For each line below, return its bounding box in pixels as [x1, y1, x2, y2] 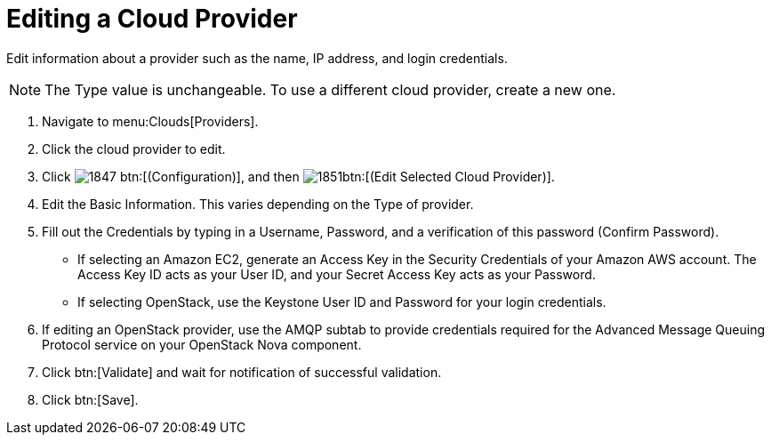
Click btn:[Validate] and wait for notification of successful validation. [42, 364, 442, 380]
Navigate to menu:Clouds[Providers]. [42, 113, 259, 129]
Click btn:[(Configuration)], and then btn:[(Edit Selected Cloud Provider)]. [42, 168, 555, 184]
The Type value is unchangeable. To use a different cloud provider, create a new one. [44, 80, 616, 99]
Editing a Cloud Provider [6, 4, 298, 34]
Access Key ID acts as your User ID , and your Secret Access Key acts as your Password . [77, 266, 596, 282]
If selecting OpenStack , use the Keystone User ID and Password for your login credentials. [77, 293, 606, 309]
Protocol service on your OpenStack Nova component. [42, 336, 362, 352]
